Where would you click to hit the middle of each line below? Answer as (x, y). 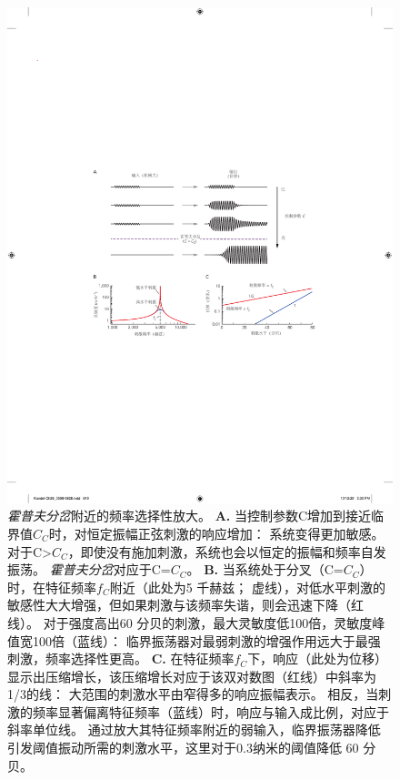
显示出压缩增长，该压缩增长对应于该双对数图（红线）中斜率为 (192, 676)
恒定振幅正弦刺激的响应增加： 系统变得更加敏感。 (235, 533)
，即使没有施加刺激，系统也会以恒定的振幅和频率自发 (227, 551)
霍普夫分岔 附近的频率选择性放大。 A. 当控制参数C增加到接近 (190, 516)
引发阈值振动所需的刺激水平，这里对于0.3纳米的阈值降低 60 (183, 748)
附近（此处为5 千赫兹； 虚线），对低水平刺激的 (247, 587)
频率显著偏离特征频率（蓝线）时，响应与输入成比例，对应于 (210, 711)
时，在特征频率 (52, 587)
